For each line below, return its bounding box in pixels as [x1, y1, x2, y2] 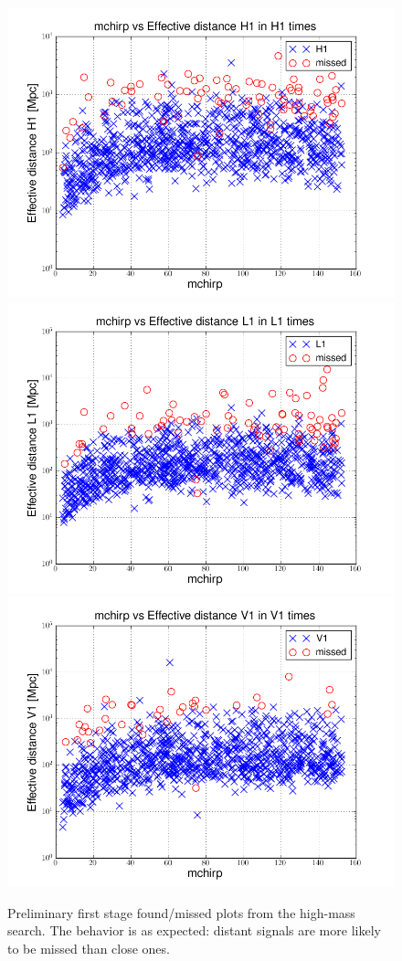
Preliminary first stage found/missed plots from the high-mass [7, 903, 355, 922]
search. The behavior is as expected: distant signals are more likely [7, 921, 381, 940]
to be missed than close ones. [7, 938, 170, 957]
